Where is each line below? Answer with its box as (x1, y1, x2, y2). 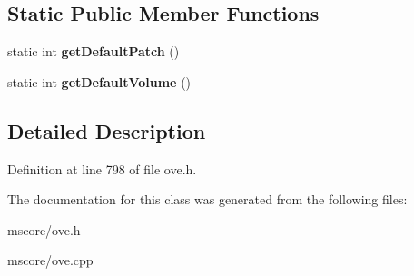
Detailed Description (7, 116, 206, 144)
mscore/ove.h (7, 220, 81, 239)
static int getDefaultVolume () (7, 72, 192, 91)
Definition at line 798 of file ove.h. (7, 159, 197, 178)
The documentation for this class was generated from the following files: (7, 190, 408, 209)
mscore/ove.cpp (7, 251, 94, 270)
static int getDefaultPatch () (7, 42, 180, 61)
